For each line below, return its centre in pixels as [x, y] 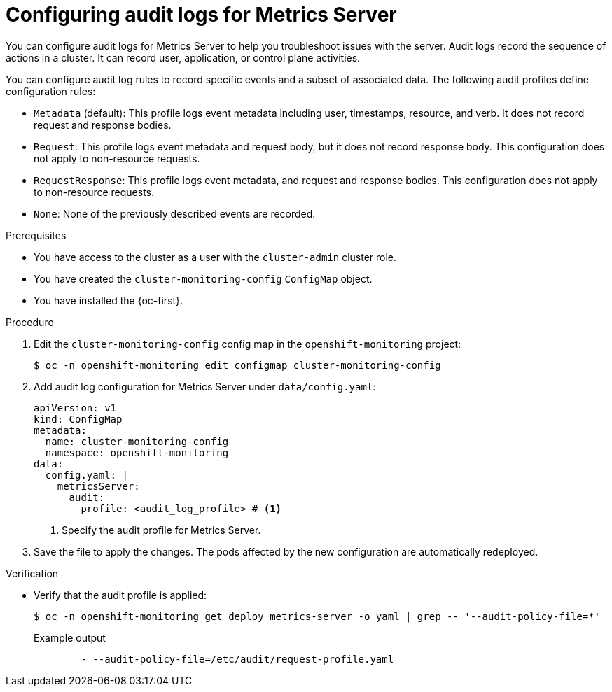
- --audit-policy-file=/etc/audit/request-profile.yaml [237, 659]
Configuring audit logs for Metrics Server [201, 15]
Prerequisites [36, 235]
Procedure [30, 322]
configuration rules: [51, 91]
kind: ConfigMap [78, 419]
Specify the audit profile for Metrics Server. [161, 530]
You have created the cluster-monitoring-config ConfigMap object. [203, 278]
